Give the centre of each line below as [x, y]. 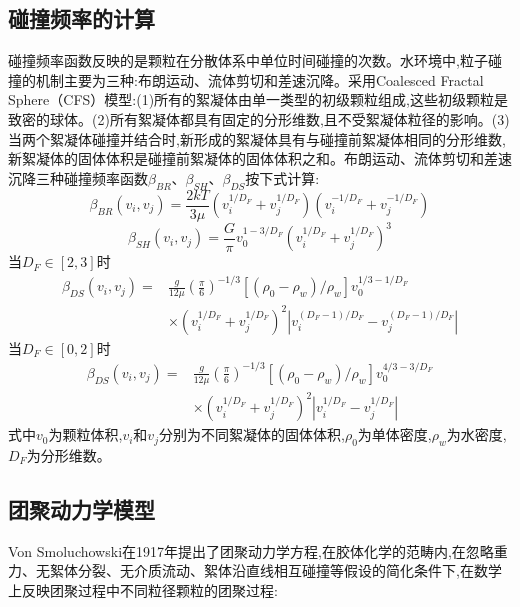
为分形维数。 [68, 454]
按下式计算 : [282, 177]
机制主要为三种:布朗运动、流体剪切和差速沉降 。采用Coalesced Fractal [259, 79]
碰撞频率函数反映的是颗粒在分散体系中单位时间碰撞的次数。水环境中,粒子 [248, 60]
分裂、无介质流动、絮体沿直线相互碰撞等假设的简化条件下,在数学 [289, 570]
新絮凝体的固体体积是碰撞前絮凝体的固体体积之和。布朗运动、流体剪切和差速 [260, 158]
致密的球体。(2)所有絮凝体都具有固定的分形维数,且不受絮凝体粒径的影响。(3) [259, 118]
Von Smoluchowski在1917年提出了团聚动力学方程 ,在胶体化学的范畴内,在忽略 [251, 550]
